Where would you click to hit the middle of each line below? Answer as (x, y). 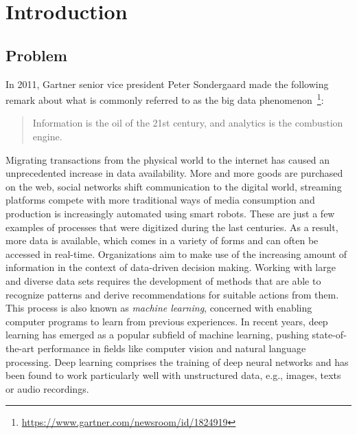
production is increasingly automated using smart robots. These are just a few (170, 213)
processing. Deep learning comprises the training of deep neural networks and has (177, 361)
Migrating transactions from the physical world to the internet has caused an (168, 159)
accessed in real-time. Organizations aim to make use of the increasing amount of (176, 253)
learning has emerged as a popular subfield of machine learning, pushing (157, 335)
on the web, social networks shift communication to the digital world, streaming (174, 186)
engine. (47, 137)
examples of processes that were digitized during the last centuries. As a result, (172, 227)
